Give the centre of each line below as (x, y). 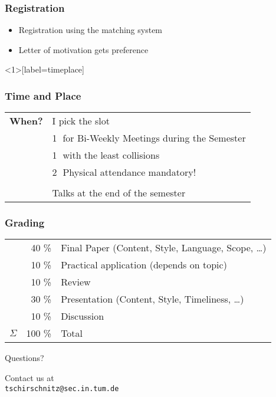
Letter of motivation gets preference (83, 49)
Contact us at (29, 378)
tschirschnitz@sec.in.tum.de (62, 388)
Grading (25, 223)
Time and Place (43, 95)
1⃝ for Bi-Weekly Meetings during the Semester (149, 138)
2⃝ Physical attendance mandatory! (124, 172)
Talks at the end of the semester (119, 193)
